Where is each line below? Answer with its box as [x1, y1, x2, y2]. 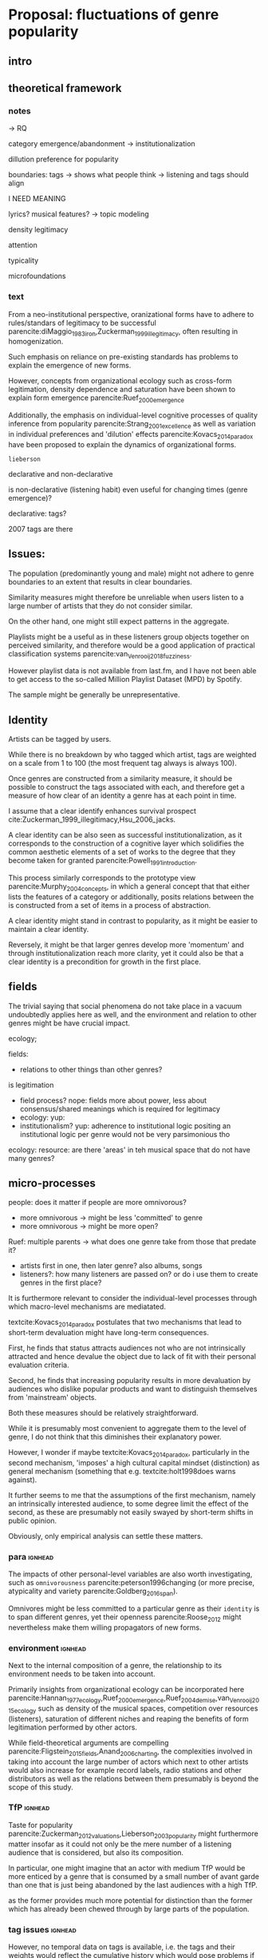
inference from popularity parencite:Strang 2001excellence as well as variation [8, 419, 256, 430]
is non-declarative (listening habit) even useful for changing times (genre [8, 485, 248, 494]
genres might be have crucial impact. [8, 1018, 130, 1028]
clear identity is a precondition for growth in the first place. [8, 957, 201, 966]
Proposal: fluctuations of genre [8, 6, 219, 24]
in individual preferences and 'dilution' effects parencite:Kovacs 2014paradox [8, 429, 254, 441]
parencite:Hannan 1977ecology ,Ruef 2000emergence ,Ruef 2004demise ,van [8, 1693, 230, 1704]
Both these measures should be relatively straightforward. [8, 1408, 199, 1418]
